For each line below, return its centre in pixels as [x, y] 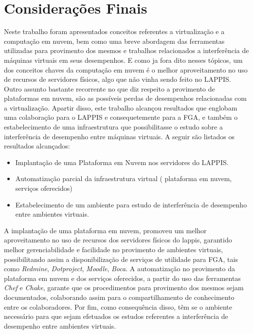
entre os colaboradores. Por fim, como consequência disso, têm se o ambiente [118, 306]
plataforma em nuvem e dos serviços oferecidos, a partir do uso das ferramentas [122, 278]
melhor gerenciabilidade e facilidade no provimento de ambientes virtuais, [114, 249]
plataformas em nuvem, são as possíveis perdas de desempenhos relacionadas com [125, 98]
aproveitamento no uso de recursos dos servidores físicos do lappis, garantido [118, 240]
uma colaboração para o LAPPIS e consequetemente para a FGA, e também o [121, 117]
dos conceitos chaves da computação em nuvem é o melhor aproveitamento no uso [126, 69]
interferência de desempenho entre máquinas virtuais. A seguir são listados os [119, 136]
